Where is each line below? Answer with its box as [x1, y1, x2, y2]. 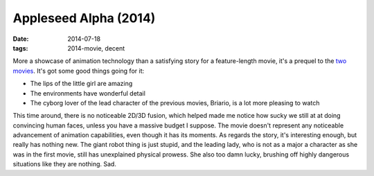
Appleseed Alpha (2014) [12, 10, 156, 26]
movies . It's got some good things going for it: [12, 67, 145, 75]
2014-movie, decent [67, 44, 125, 52]
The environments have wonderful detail [30, 89, 145, 97]
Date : [12, 35, 29, 43]
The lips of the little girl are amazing [30, 80, 133, 88]
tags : [12, 44, 28, 52]
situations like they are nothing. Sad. [12, 160, 117, 168]
